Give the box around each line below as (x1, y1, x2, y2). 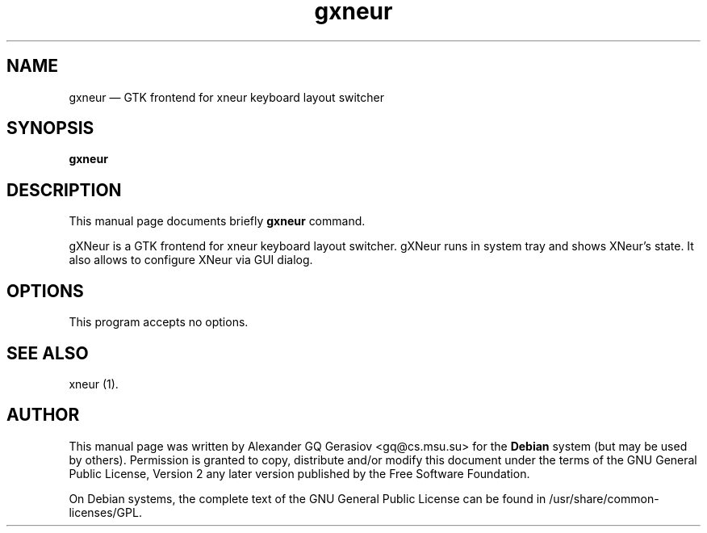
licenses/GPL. (69, 505, 142, 519)
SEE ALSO (6, 342, 89, 363)
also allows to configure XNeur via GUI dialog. (69, 253, 313, 267)
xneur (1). (69, 376, 119, 391)
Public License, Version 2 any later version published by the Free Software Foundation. (69, 466, 530, 481)
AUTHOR (6, 405, 80, 426)
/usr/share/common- (549, 491, 659, 506)
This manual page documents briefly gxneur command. (69, 214, 366, 229)
